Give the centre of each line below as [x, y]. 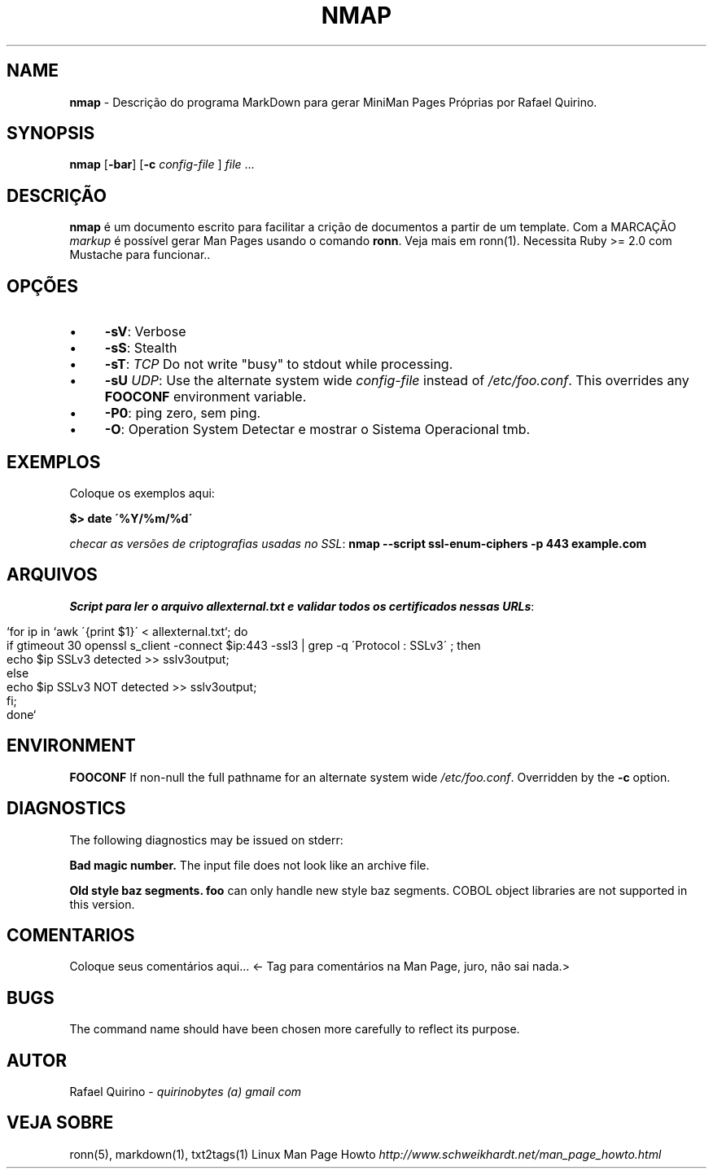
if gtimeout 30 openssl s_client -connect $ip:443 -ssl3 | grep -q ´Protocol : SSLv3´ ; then [244, 645]
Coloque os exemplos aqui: [142, 493]
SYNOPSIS [51, 134]
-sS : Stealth [141, 348]
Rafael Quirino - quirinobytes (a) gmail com [186, 1092]
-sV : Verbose [145, 332]
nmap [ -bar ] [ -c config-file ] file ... [162, 164]
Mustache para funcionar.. [140, 255]
